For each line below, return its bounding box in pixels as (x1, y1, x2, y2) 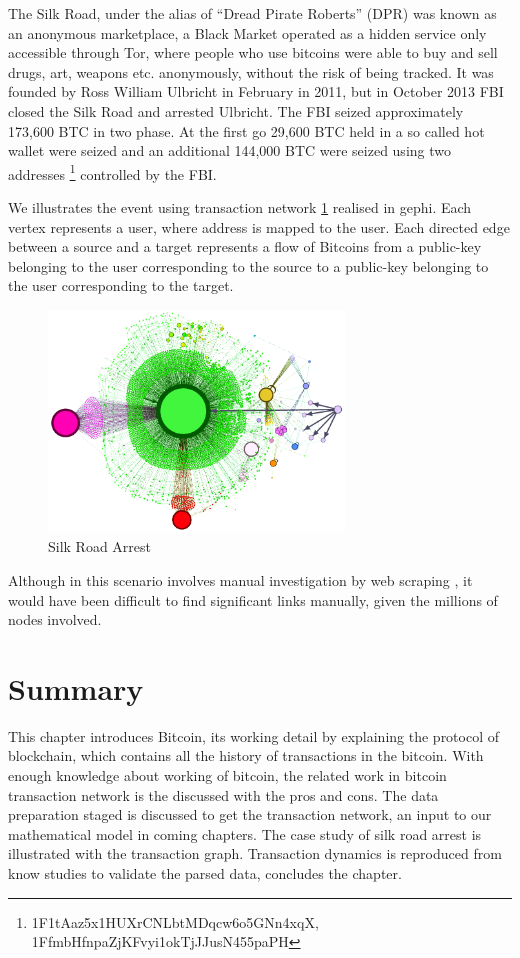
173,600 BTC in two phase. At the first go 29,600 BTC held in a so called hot (8, 120, 485, 141)
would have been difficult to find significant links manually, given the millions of (8, 589, 498, 610)
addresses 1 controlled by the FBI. (8, 160, 217, 184)
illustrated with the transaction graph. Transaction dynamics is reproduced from (8, 843, 502, 864)
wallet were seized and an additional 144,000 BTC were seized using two (8, 140, 451, 161)
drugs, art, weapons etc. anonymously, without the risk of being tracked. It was (8, 61, 494, 82)
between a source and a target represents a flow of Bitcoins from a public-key (8, 236, 482, 257)
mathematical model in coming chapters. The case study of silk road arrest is (8, 823, 482, 844)
